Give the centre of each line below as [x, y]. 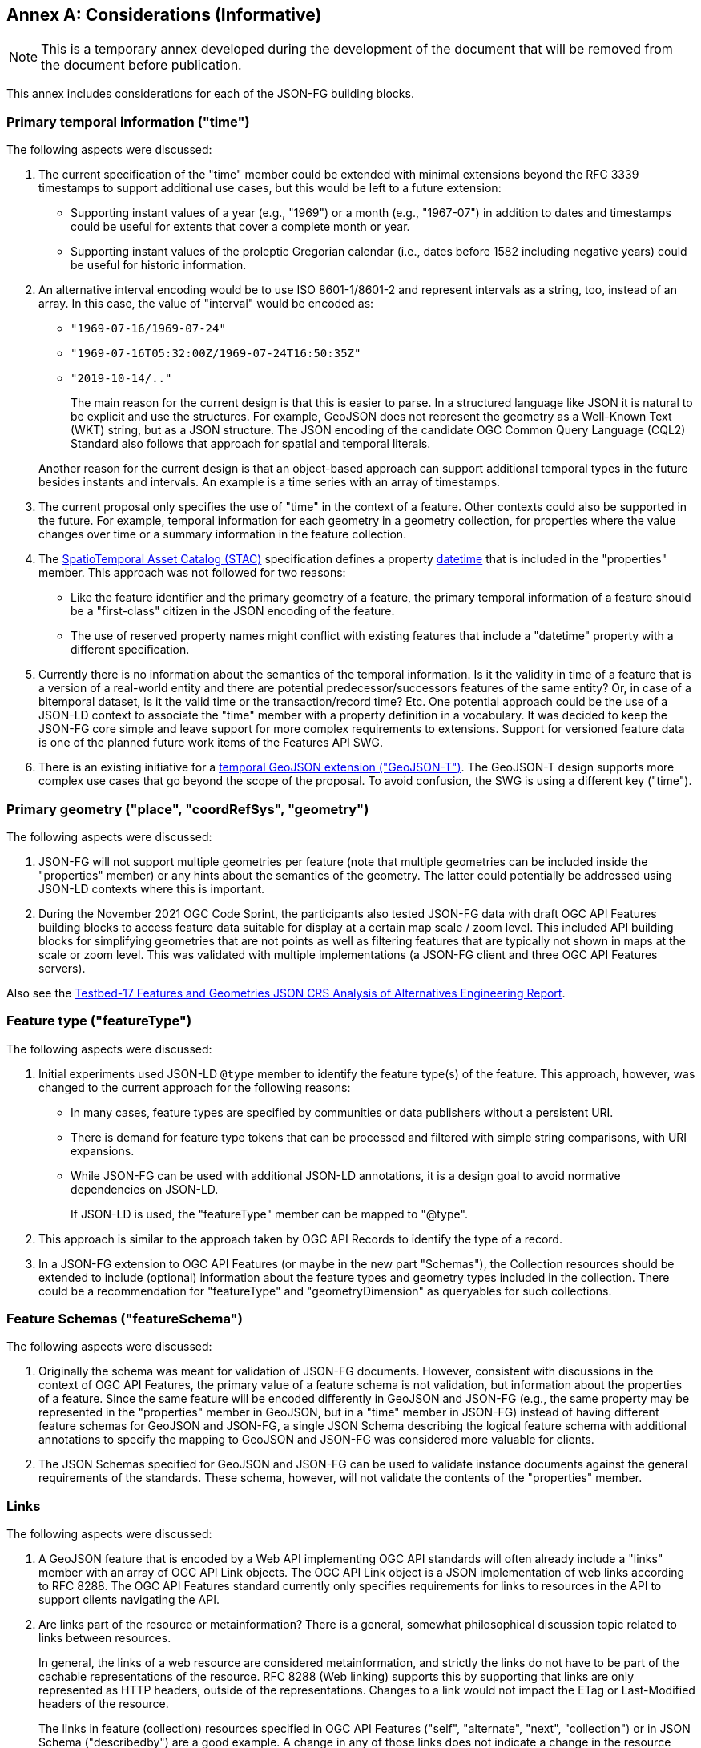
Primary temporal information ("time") [128, 121]
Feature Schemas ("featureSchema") [125, 1319]
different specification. [130, 650]
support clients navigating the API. [129, 1600]
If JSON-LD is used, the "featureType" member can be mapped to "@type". [269, 1214]
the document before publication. [141, 65]
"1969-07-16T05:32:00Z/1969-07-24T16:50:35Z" [216, 354]
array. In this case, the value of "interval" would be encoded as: [206, 304]
